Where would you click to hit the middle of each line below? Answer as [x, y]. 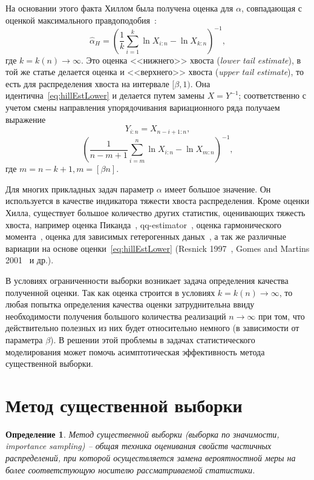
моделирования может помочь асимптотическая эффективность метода [135, 351]
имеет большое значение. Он [218, 189]
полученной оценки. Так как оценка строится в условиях [110, 292]
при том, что [281, 316]
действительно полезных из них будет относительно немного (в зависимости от [152, 328]
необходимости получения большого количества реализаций [116, 316]
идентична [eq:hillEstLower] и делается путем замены [105, 95]
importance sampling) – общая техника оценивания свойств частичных [139, 446]
